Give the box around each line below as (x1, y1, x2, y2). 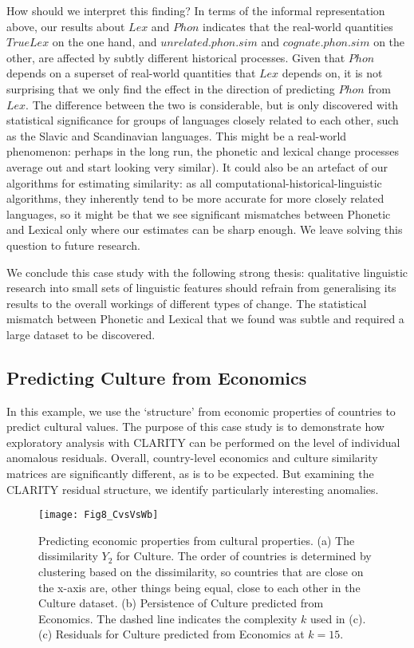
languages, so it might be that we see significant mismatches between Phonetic (6, 205, 391, 222)
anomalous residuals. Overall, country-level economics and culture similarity (6, 449, 378, 466)
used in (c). (310, 610, 366, 626)
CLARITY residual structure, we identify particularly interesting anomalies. (6, 480, 379, 497)
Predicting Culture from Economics (6, 365, 307, 389)
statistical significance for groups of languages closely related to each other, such (6, 112, 399, 128)
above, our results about (6, 18, 125, 34)
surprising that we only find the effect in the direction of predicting (6, 80, 335, 97)
